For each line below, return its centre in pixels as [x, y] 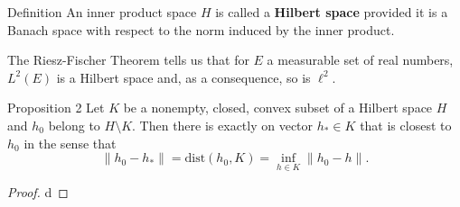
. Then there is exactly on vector [223, 125]
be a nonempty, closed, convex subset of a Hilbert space [278, 108]
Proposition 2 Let [56, 108]
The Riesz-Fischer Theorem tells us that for [128, 60]
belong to [74, 125]
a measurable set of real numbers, [360, 60]
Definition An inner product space [102, 12]
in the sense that [70, 143]
